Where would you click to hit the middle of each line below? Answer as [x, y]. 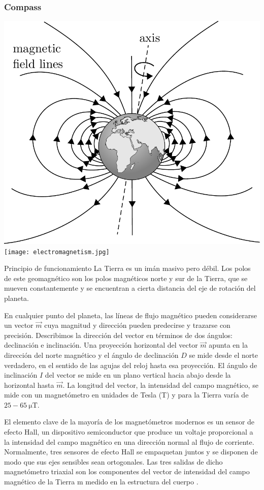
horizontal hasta [29, 385]
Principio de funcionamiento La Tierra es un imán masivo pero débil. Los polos [127, 268]
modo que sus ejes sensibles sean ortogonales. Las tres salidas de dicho [113, 461]
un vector [19, 325]
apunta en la [228, 345]
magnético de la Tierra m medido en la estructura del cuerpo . [101, 482]
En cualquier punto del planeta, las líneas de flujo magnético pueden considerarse [131, 315]
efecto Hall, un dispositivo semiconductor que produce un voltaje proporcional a [129, 432]
